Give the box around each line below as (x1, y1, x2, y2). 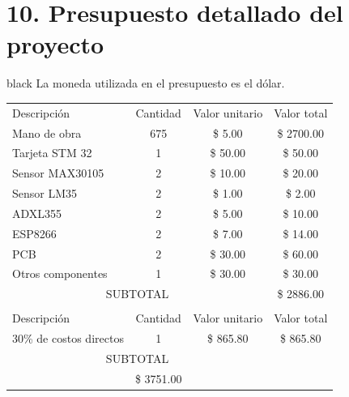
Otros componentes (12, 265, 108, 282)
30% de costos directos (12, 330, 124, 347)
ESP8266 (12, 224, 57, 241)
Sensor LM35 (12, 185, 78, 202)
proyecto (6, 28, 104, 61)
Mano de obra (12, 124, 82, 141)
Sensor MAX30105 (12, 164, 104, 181)
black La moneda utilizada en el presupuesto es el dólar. (6, 75, 285, 92)
